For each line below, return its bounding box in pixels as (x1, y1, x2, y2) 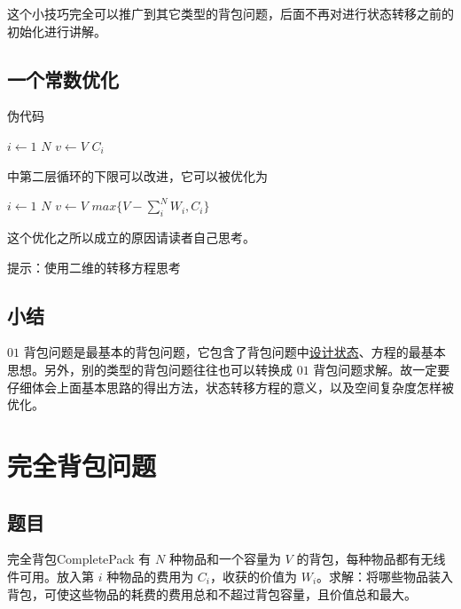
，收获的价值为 (210, 566, 298, 585)
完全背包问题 (7, 447, 157, 483)
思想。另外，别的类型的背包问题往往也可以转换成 (7, 360, 293, 378)
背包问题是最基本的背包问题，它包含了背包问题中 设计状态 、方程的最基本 (23, 343, 446, 361)
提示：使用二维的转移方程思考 (7, 257, 181, 276)
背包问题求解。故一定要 (313, 360, 450, 378)
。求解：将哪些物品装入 (316, 566, 454, 585)
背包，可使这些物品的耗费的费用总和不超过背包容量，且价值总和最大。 (7, 584, 417, 603)
